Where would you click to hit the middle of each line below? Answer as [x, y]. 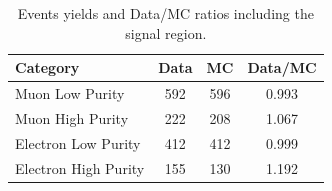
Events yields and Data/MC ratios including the [165, 13]
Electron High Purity [80, 167]
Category [47, 67]
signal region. [166, 32]
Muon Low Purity [70, 93]
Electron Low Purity [78, 142]
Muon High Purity [72, 117]
